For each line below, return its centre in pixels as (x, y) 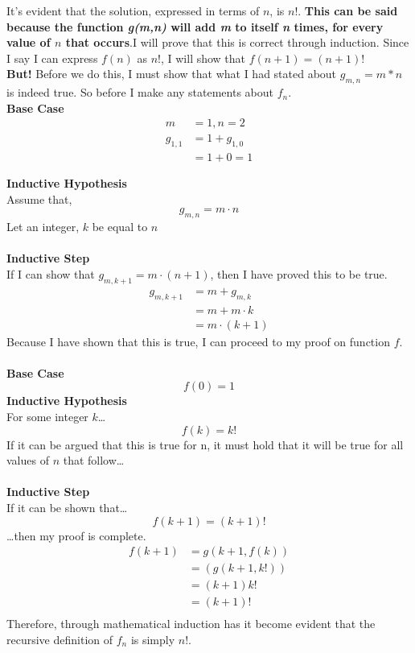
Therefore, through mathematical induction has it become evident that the (191, 624)
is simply (153, 639)
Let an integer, (43, 227)
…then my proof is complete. (76, 535)
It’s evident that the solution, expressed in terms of (133, 10)
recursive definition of (60, 639)
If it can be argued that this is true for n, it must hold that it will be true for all (205, 444)
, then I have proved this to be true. (299, 274)
